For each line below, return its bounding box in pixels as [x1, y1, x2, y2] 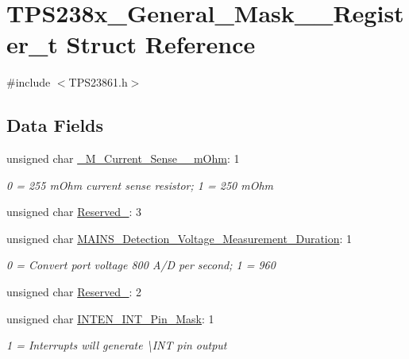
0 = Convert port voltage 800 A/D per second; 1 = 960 [6, 257, 276, 273]
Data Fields [6, 113, 104, 137]
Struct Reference [66, 28, 256, 60]
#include [6, 74, 51, 91]
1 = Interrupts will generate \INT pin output [6, 337, 227, 353]
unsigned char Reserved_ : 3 [6, 203, 141, 220]
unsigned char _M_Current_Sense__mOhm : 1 [6, 150, 240, 167]
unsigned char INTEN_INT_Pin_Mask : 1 [6, 310, 214, 326]
